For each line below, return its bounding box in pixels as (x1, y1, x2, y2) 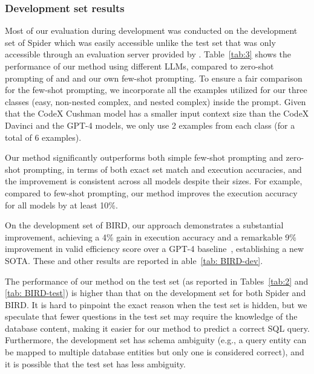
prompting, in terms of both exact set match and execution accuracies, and (23, 163, 302, 175)
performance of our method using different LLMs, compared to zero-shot (5, 60, 274, 72)
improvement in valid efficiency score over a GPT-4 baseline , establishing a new (5, 242, 304, 255)
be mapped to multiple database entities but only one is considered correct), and (5, 346, 304, 358)
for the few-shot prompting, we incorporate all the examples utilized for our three (5, 83, 307, 96)
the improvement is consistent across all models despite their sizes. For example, (5, 175, 303, 187)
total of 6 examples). (5, 131, 82, 143)
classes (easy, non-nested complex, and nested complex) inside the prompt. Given (5, 95, 306, 108)
